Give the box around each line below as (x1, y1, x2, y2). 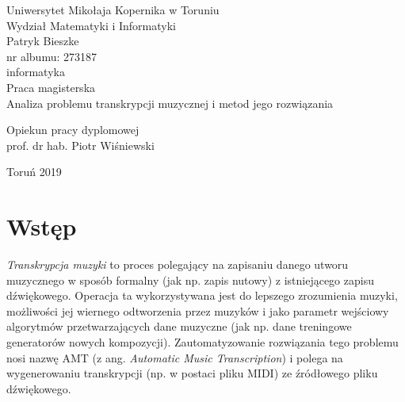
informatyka (6, 63, 65, 80)
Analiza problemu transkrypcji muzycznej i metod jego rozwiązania (6, 94, 334, 111)
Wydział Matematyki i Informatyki (6, 17, 176, 33)
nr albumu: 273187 (6, 48, 97, 64)
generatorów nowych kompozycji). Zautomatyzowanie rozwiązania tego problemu (6, 334, 399, 350)
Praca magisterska (6, 78, 96, 95)
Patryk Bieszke (6, 33, 79, 49)
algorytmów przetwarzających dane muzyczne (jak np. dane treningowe (6, 318, 352, 335)
